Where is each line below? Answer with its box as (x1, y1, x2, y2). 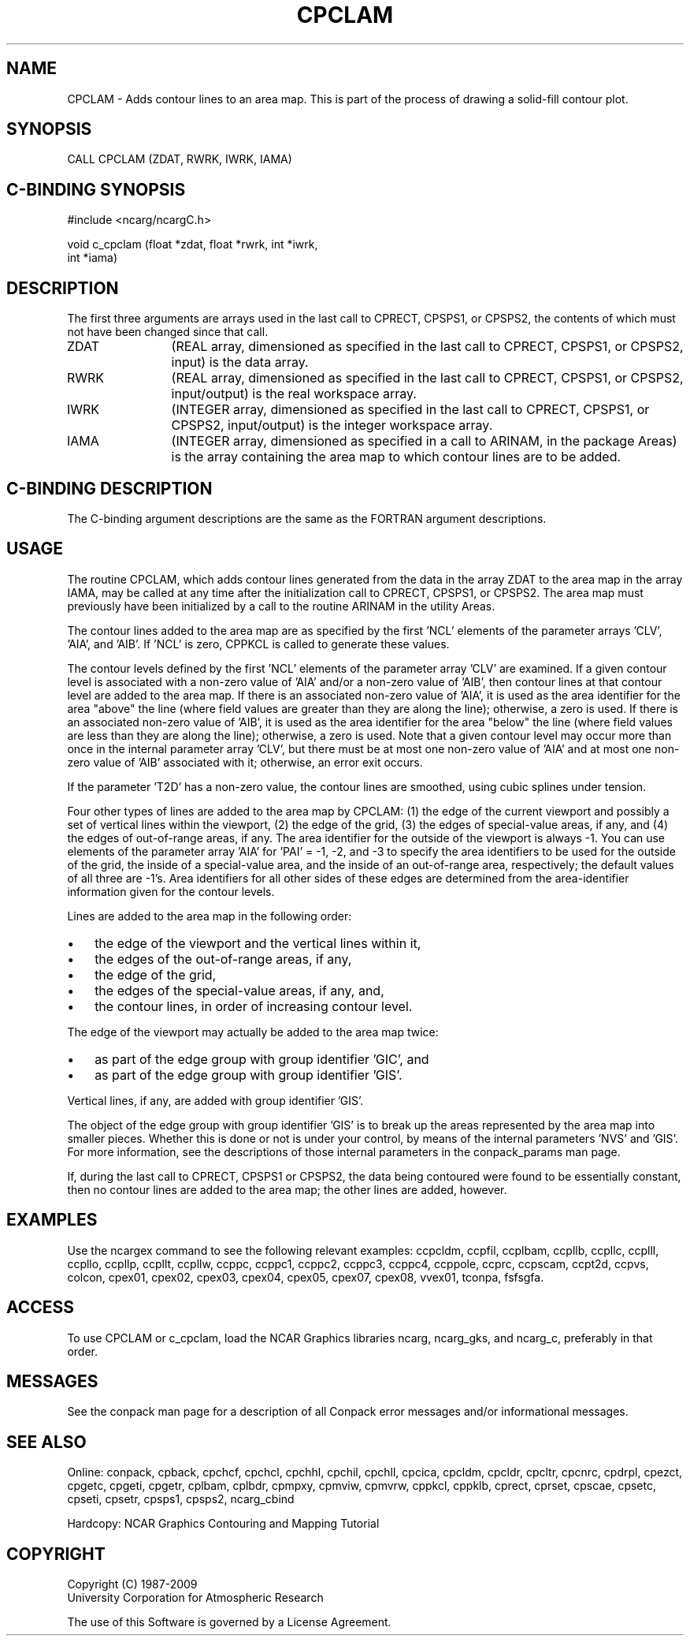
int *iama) (67, 251, 118, 265)
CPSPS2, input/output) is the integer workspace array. (171, 417, 493, 434)
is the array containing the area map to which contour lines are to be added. (171, 449, 621, 465)
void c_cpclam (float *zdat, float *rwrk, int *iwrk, (67, 237, 318, 252)
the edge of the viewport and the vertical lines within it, (95, 935, 421, 951)
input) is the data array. (171, 354, 309, 371)
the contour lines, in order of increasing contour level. (95, 998, 413, 1014)
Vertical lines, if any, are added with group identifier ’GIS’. (67, 1093, 364, 1107)
